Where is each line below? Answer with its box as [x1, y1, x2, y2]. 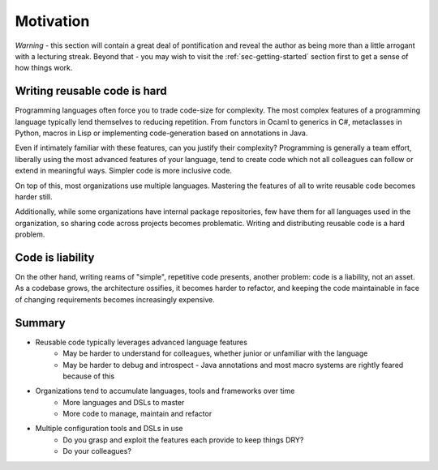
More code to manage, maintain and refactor [62, 409, 213, 419]
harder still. [15, 191, 53, 202]
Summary [15, 316, 66, 330]
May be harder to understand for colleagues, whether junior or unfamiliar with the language [62, 348, 368, 358]
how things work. [15, 63, 73, 73]
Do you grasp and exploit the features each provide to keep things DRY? [62, 434, 304, 445]
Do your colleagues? [62, 446, 131, 456]
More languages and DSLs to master [62, 397, 185, 407]
